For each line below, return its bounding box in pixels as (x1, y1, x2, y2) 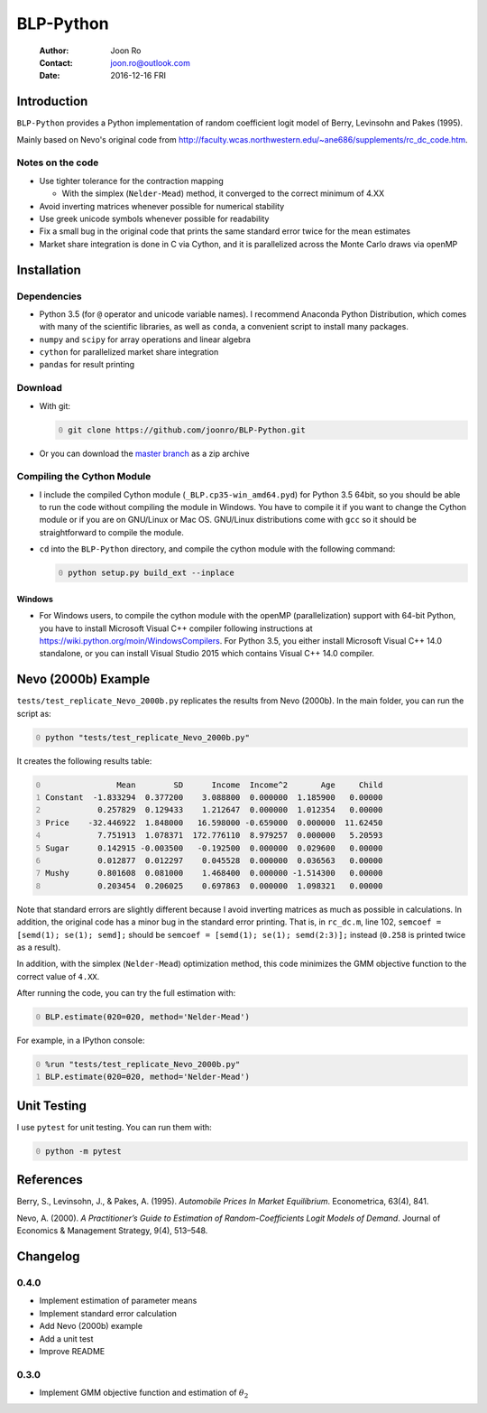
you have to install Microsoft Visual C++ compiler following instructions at (39, 623, 313, 634)
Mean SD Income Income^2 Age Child (115, 779, 383, 790)
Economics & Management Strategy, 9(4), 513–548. (16, 1225, 208, 1236)
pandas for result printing (39, 359, 135, 370)
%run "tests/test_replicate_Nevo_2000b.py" (45, 1059, 241, 1070)
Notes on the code (16, 156, 99, 169)
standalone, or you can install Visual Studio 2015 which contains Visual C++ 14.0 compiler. (39, 648, 374, 659)
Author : (39, 45, 69, 56)
